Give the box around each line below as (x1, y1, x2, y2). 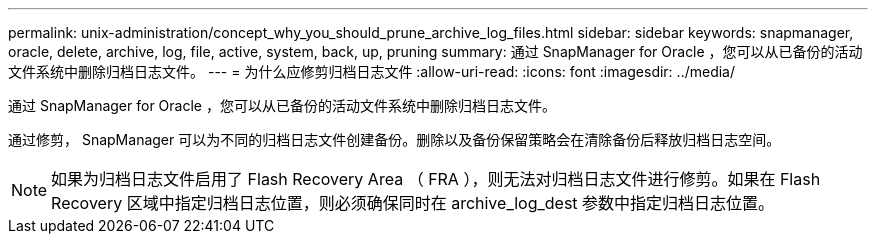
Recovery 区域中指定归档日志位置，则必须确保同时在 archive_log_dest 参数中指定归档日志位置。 (51, 193, 775, 213)
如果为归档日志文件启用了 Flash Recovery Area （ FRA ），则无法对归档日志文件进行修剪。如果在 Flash (51, 169, 821, 189)
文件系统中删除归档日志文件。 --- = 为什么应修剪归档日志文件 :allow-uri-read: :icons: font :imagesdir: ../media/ (8, 63, 736, 80)
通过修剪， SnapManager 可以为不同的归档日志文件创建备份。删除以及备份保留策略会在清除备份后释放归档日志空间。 (8, 131, 781, 148)
